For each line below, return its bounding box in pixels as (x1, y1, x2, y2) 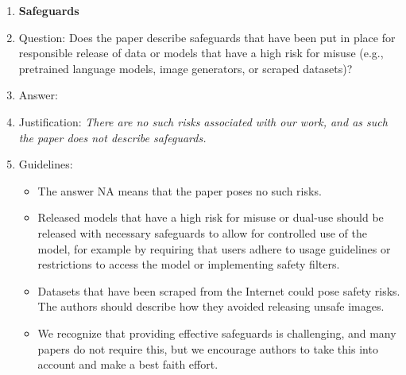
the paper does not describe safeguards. (18, 129, 207, 145)
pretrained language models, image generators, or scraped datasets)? (18, 60, 353, 76)
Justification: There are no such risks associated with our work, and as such (18, 113, 388, 130)
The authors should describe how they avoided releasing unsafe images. (37, 298, 385, 315)
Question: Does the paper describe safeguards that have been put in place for (18, 29, 396, 45)
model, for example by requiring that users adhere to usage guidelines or (37, 240, 391, 257)
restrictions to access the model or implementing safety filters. (37, 256, 340, 273)
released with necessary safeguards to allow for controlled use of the (37, 224, 367, 241)
